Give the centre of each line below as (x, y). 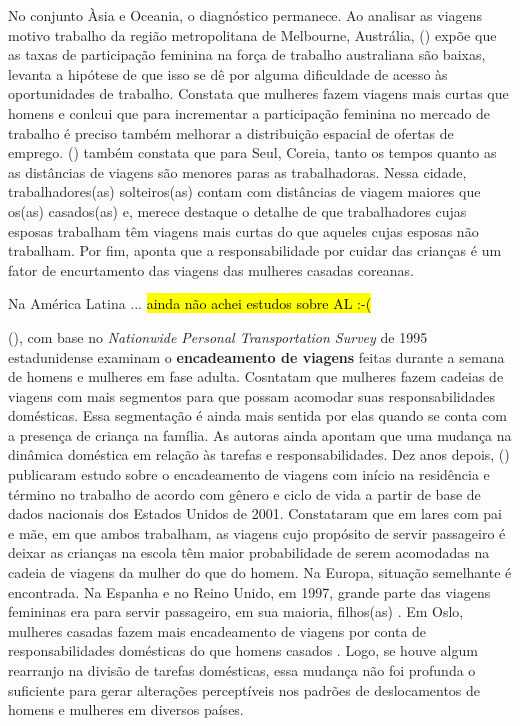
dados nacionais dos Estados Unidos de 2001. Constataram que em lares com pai (255, 513)
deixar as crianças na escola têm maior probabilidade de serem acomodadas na (249, 552)
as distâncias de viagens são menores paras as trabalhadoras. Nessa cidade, (237, 171)
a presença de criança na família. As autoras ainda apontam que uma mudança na (260, 434)
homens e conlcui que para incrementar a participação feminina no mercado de (249, 112)
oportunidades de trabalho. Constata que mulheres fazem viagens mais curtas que (258, 93)
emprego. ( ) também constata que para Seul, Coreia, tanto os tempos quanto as (252, 152)
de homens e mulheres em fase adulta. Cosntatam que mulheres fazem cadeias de (256, 376)
